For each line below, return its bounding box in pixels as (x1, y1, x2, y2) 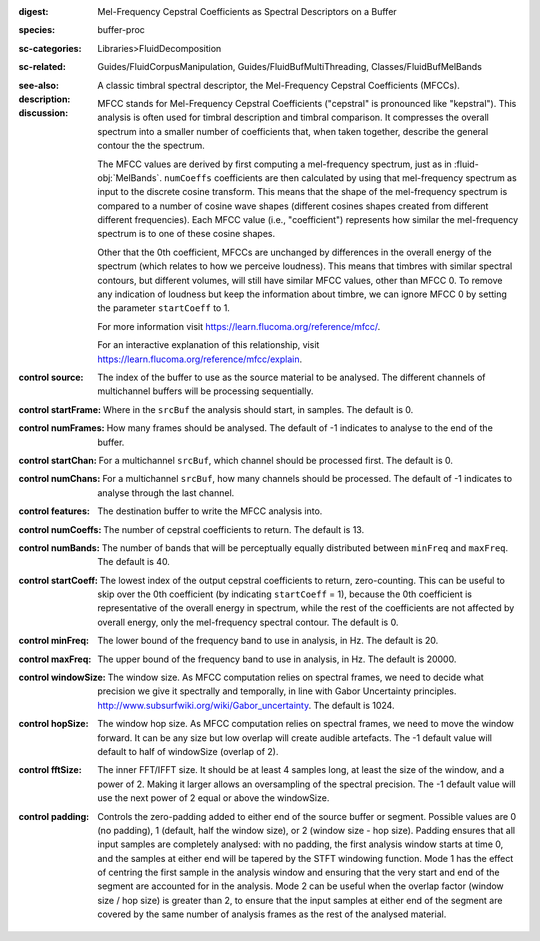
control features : (18, 505, 90, 517)
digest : (18, 6, 49, 17)
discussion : (18, 107, 69, 119)
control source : (18, 371, 84, 383)
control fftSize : (18, 764, 82, 776)
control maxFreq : (18, 653, 92, 665)
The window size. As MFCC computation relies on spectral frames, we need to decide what (107, 671, 484, 684)
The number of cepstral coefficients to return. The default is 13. (103, 523, 365, 535)
